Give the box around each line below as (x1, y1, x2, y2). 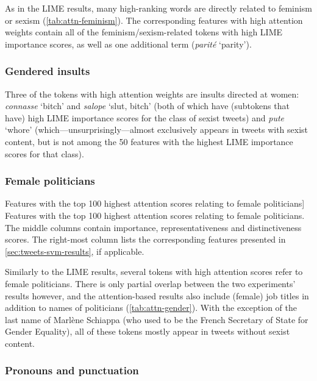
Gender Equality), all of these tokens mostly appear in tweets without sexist (5, 325, 290, 338)
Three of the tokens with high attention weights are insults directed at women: (5, 87, 299, 100)
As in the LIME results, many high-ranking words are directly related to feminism (5, 2, 312, 14)
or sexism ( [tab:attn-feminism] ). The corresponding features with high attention (5, 13, 303, 26)
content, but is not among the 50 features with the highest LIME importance (5, 135, 293, 148)
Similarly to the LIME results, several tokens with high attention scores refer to (5, 265, 303, 278)
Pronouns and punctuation (5, 363, 139, 378)
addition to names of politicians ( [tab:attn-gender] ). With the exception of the (5, 301, 297, 314)
